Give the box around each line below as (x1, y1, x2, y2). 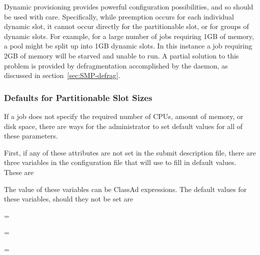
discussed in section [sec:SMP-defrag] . (4, 70, 120, 80)
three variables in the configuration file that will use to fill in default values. (4, 157, 236, 167)
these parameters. (4, 130, 58, 141)
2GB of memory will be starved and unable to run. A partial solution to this (4, 50, 239, 60)
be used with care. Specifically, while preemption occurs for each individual (4, 11, 234, 21)
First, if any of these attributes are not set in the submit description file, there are (4, 147, 256, 157)
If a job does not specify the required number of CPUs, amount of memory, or (4, 110, 243, 121)
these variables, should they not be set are (4, 193, 133, 204)
